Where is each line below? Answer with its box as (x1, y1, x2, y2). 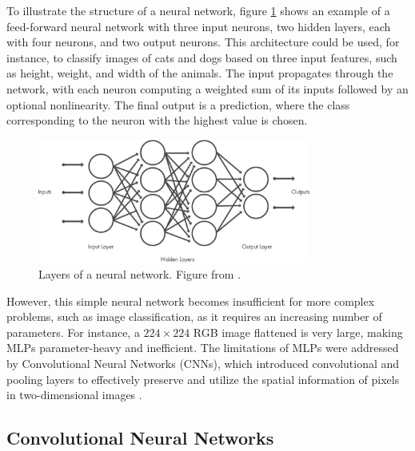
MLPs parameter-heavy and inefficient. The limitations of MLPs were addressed (6, 339, 399, 356)
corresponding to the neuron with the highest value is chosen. (6, 112, 308, 129)
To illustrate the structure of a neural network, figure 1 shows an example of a (6, 2, 390, 18)
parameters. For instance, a (6, 323, 140, 340)
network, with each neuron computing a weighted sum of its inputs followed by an (6, 80, 409, 97)
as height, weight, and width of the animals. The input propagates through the (6, 65, 393, 81)
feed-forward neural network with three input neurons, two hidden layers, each (6, 18, 391, 34)
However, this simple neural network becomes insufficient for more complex (6, 292, 375, 309)
